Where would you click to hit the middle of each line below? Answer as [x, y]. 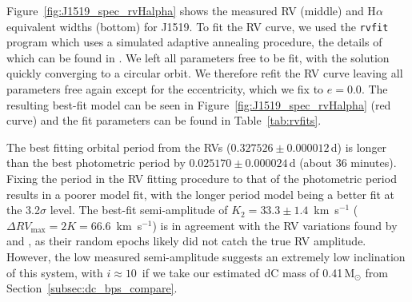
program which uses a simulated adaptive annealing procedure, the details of [194, 42]
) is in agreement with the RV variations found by [275, 225]
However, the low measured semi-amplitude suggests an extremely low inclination [206, 256]
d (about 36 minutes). [343, 163]
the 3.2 [23, 210]
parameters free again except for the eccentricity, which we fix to [165, 89]
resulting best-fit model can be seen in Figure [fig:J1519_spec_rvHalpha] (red [199, 104]
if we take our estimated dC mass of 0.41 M [248, 272]
